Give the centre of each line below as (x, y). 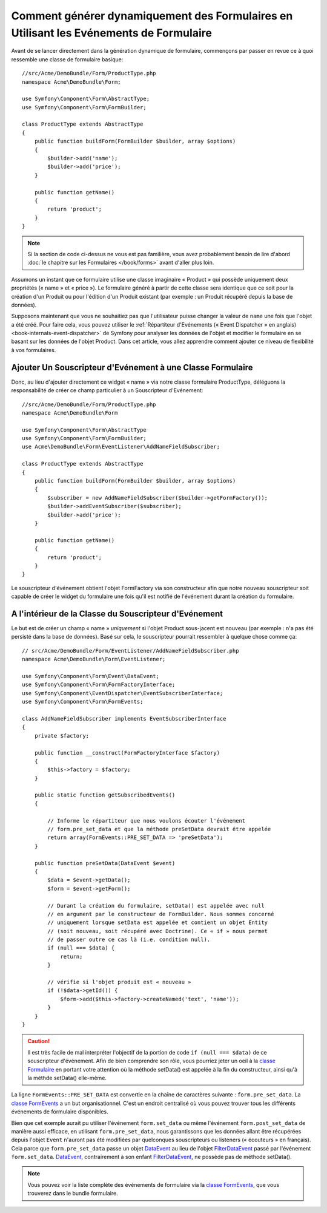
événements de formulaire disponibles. (60, 1112)
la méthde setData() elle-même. (67, 1078)
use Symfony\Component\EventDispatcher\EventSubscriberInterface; (123, 693)
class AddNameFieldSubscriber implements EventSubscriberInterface (124, 719)
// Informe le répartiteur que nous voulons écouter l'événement (147, 821)
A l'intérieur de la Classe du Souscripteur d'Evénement (117, 613)
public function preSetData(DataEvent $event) (105, 863)
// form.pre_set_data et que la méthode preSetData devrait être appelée (159, 829)
